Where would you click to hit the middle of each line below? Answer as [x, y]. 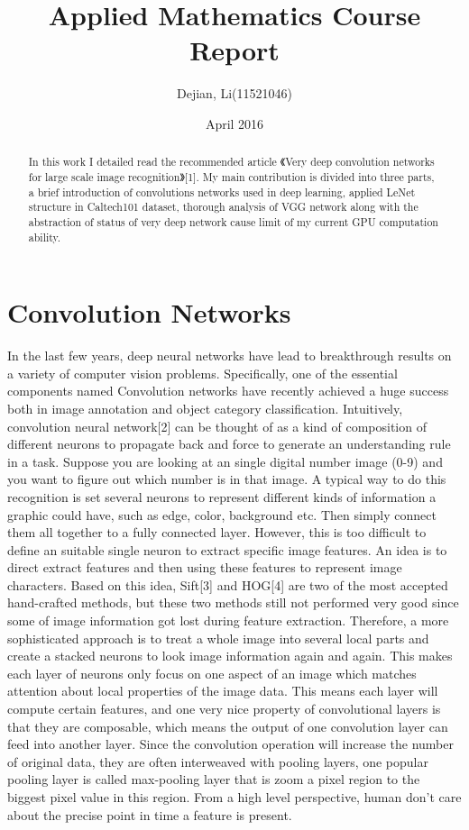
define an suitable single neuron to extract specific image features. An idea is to [227, 549]
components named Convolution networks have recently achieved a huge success [228, 391]
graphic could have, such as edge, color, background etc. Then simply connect [222, 514]
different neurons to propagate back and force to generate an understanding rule [229, 444]
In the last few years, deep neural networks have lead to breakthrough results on [230, 356]
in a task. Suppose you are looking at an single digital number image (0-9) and [225, 461]
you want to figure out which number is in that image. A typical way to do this [227, 479]
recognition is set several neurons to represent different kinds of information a [222, 496]
